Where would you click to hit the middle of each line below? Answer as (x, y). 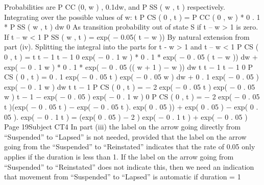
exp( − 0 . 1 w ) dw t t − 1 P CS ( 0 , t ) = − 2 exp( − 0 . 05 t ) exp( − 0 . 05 (130, 86)
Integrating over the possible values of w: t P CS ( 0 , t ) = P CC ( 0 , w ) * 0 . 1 (132, 17)
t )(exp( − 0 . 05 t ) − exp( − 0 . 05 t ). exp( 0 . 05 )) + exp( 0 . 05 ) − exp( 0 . (131, 106)
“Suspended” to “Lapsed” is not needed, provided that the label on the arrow (125, 136)
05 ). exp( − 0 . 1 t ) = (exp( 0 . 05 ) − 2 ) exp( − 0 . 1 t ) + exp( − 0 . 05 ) (126, 116)
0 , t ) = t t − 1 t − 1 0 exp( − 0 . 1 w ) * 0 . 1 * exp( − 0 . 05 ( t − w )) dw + (131, 56)
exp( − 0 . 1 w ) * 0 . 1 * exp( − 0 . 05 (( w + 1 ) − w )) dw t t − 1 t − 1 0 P (128, 67)
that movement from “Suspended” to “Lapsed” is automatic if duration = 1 (123, 177)
